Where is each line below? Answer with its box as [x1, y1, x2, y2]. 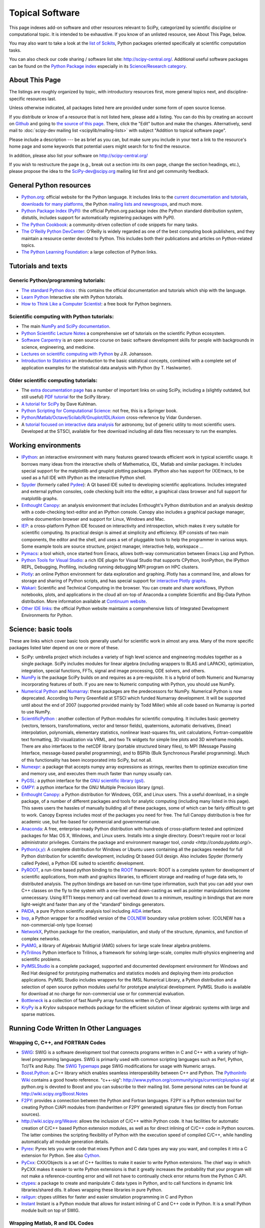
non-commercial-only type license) [21, 922, 93, 928]
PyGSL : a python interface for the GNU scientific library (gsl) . [21, 778, 145, 783]
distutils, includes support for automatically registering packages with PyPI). [21, 215, 175, 221]
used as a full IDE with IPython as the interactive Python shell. [21, 474, 146, 481]
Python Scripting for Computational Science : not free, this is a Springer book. [21, 408, 178, 414]
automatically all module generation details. [21, 1139, 109, 1144]
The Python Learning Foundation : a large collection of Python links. [21, 249, 158, 255]
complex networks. [21, 936, 60, 942]
